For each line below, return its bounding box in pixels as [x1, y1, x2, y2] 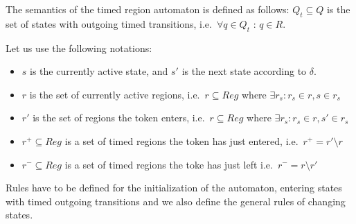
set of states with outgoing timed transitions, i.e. [6, 16, 212, 31]
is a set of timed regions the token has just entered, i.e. [64, 133, 299, 148]
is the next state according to [181, 64, 307, 78]
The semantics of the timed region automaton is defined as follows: [6, 2, 290, 16]
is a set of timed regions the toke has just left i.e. [64, 157, 273, 171]
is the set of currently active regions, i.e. [29, 87, 200, 101]
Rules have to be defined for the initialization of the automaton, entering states [6, 180, 342, 195]
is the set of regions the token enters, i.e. [33, 110, 205, 125]
